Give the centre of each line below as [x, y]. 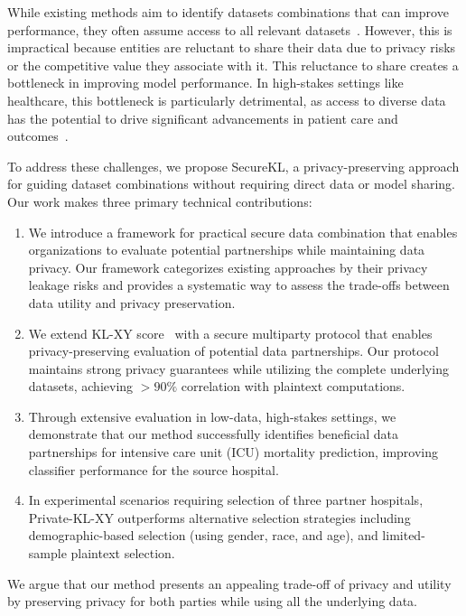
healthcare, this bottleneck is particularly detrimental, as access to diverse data [227, 100]
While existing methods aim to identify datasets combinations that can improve [228, 12]
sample [47, 553]
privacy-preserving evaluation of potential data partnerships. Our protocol [233, 351]
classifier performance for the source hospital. [154, 469]
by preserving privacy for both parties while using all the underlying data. [212, 601]
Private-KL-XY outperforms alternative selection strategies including [219, 517]
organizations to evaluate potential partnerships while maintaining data [227, 250]
